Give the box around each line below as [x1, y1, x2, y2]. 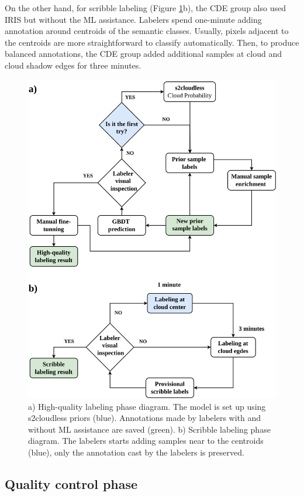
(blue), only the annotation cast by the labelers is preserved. [28, 446, 244, 458]
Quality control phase [5, 474, 138, 492]
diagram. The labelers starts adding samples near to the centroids [28, 434, 264, 447]
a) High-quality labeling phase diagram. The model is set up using [28, 400, 266, 412]
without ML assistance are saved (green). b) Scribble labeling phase [28, 423, 271, 435]
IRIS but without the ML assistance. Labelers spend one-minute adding [5, 13, 262, 25]
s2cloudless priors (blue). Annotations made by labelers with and [28, 412, 261, 424]
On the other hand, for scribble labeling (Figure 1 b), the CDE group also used [5, 2, 286, 13]
